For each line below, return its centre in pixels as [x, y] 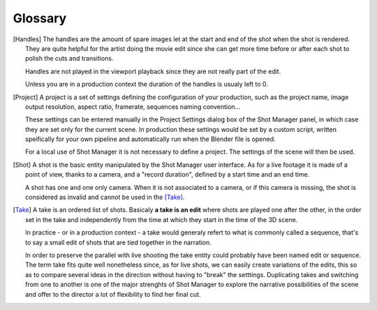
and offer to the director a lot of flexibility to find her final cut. [113, 294]
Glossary [40, 18]
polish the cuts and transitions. [69, 59]
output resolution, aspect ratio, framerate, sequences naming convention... [133, 106]
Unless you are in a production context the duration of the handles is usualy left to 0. [147, 84]
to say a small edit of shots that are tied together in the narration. [119, 242]
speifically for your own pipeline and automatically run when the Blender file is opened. [150, 139]
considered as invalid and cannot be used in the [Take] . [105, 197]
